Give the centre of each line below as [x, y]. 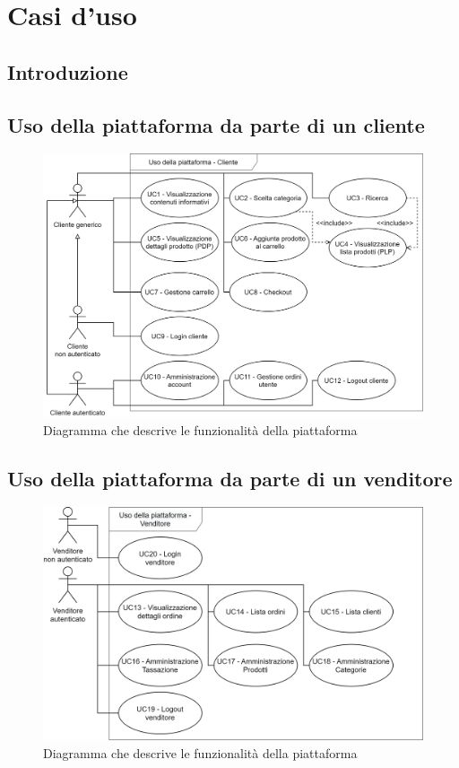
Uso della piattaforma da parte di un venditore [230, 478]
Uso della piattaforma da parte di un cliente [216, 124]
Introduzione [68, 71]
